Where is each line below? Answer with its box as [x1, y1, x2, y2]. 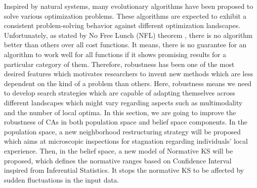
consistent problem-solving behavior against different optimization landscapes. [4, 20, 241, 31]
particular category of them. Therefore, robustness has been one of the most [4, 59, 235, 69]
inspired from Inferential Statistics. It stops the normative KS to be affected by [4, 165, 244, 175]
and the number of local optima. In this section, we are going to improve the [4, 107, 236, 117]
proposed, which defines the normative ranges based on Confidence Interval [4, 155, 232, 165]
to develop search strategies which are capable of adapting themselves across [4, 88, 235, 98]
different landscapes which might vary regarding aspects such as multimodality [4, 97, 243, 107]
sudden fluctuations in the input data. [4, 174, 119, 185]
